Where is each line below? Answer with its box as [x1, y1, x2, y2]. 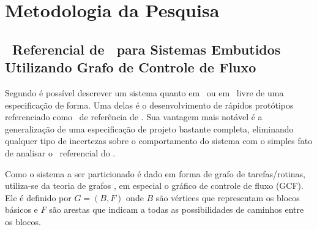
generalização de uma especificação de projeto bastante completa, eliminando [5, 122, 294, 135]
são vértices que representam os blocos [155, 191, 300, 204]
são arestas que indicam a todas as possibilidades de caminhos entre [49, 203, 304, 216]
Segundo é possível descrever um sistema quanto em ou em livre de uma [5, 86, 284, 99]
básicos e [5, 203, 38, 216]
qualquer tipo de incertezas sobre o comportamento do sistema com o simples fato [5, 134, 313, 147]
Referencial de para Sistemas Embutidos [12, 39, 281, 58]
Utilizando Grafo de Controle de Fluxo [5, 58, 256, 77]
